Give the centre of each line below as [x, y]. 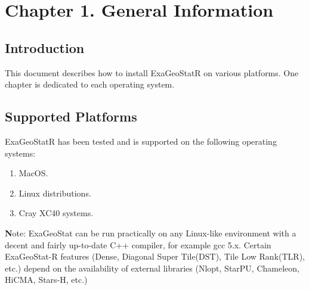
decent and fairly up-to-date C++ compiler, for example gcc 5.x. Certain [138, 244]
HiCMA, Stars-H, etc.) [46, 280]
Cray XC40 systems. [56, 213]
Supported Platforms [71, 116]
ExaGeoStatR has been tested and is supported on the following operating [141, 141]
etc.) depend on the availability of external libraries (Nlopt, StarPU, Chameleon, [152, 268]
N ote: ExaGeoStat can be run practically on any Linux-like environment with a [151, 233]
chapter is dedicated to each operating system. [90, 84]
